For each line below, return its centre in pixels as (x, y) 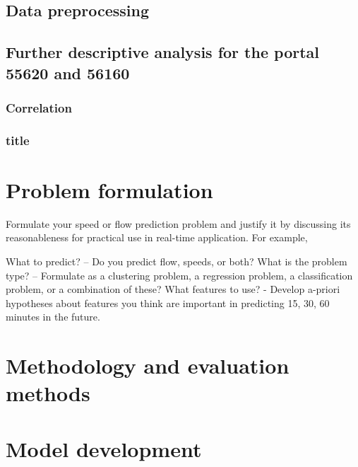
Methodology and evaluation (148, 365)
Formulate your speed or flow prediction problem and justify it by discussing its (178, 223)
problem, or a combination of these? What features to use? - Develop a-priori (173, 289)
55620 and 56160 (68, 73)
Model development (104, 448)
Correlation (39, 107)
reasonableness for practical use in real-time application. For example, (157, 237)
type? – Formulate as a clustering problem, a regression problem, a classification (179, 275)
